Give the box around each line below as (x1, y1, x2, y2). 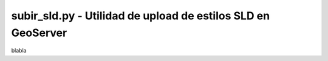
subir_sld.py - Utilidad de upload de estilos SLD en (11, 9, 270, 22)
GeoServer (11, 26, 67, 39)
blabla (11, 47, 27, 54)
